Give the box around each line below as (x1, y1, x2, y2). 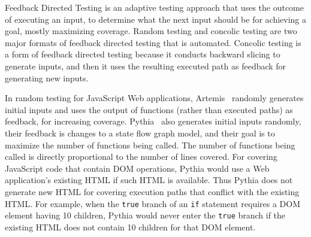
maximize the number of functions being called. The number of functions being (5, 138, 295, 151)
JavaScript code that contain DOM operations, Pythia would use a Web (5, 162, 270, 174)
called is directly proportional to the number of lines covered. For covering (5, 150, 277, 163)
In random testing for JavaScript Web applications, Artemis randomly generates (5, 92, 304, 104)
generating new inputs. (5, 71, 89, 84)
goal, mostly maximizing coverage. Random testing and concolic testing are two (5, 25, 297, 37)
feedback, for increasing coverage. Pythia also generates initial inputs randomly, (5, 115, 301, 127)
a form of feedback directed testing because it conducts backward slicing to (5, 48, 280, 60)
